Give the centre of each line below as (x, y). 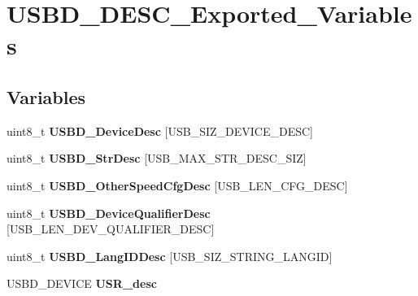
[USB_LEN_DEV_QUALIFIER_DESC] (111, 229)
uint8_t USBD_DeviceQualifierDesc (109, 213)
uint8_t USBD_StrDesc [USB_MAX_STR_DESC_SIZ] (157, 158)
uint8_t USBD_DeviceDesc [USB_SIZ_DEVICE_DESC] (160, 131)
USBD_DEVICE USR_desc (82, 283)
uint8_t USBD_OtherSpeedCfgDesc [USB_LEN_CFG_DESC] (177, 185)
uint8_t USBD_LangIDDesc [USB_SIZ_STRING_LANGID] (170, 256)
